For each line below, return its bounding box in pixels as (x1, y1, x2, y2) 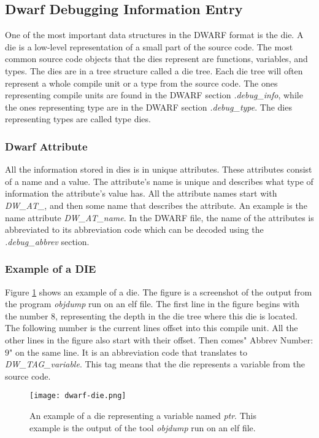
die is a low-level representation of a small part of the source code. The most (5, 40, 293, 53)
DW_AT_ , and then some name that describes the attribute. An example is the (5, 198, 307, 211)
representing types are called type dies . (5, 112, 151, 125)
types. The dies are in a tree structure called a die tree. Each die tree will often (5, 64, 303, 77)
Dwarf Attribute (5, 138, 88, 154)
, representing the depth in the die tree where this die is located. (55, 309, 298, 322)
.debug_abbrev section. (5, 235, 90, 248)
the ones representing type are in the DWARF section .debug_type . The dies (5, 100, 292, 113)
